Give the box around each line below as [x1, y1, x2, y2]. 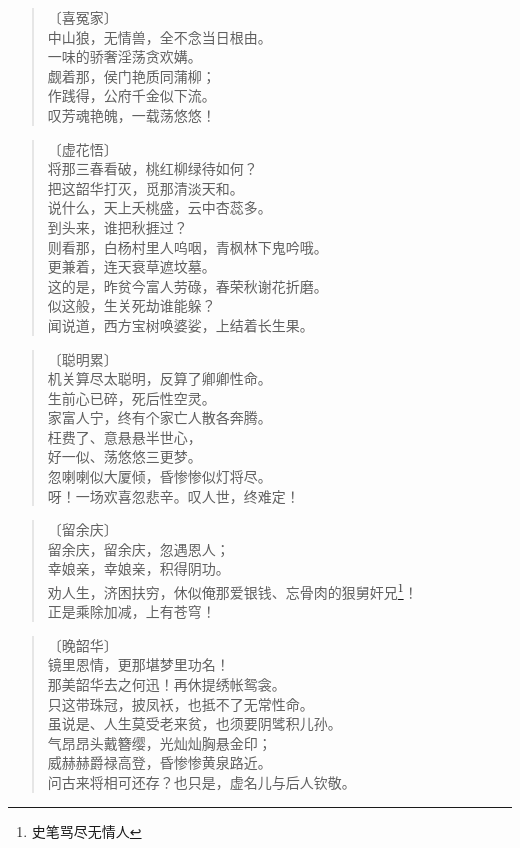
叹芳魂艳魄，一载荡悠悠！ [47, 104, 216, 125]
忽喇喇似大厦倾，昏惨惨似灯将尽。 [47, 466, 272, 487]
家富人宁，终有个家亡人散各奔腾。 [47, 407, 272, 428]
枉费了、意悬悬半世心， [47, 426, 202, 447]
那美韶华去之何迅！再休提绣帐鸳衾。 [47, 674, 286, 695]
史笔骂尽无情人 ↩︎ [31, 820, 142, 841]
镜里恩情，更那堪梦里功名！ [47, 654, 230, 675]
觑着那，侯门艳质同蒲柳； [47, 65, 216, 86]
